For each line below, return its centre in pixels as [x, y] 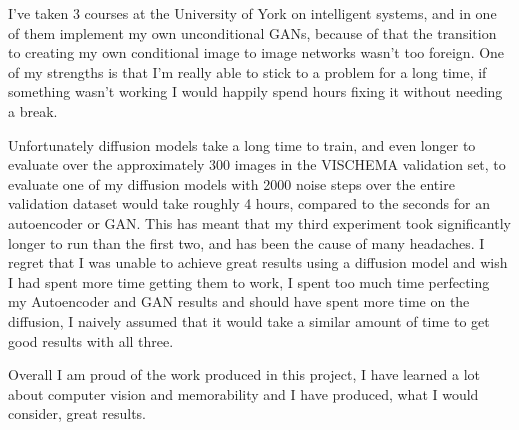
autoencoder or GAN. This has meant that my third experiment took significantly [259, 222]
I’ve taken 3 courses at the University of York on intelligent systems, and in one [252, 13]
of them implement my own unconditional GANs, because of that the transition [252, 32]
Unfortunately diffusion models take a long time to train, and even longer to [242, 144]
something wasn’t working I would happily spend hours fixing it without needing [255, 91]
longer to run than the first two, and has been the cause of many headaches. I [246, 242]
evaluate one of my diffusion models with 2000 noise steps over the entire [231, 183]
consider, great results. [77, 413]
